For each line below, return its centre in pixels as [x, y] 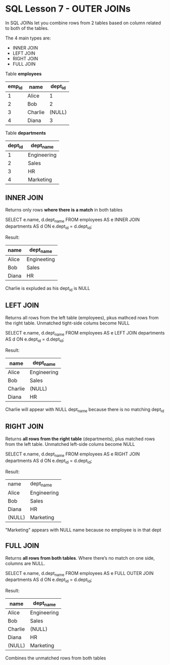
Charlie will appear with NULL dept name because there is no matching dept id [85, 410]
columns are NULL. [25, 563]
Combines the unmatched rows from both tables [56, 658]
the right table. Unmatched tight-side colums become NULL [68, 323]
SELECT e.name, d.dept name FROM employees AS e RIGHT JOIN [73, 454]
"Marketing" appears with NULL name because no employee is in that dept [83, 530]
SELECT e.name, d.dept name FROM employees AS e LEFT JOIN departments [85, 333]
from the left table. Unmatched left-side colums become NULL [70, 444]
